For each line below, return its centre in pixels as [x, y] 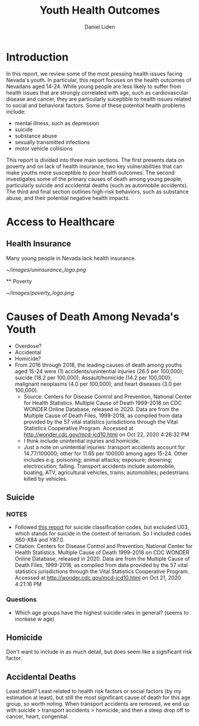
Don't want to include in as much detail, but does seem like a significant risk [99, 652]
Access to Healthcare [60, 222]
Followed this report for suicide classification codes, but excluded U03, [102, 527]
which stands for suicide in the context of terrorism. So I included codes [103, 534]
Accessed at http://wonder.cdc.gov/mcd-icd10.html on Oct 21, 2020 [98, 578]
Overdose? [28, 346]
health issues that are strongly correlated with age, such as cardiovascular [97, 92]
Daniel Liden [100, 27]
